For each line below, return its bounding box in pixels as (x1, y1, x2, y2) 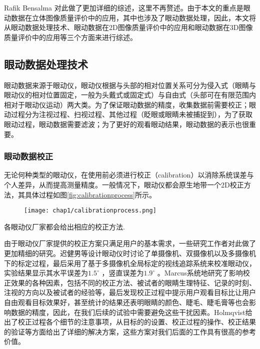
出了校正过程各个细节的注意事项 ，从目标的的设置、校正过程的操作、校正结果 (4, 316, 256, 327)
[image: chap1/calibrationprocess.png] (24, 207, 156, 214)
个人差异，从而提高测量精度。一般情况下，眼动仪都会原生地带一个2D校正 (4, 179, 244, 189)
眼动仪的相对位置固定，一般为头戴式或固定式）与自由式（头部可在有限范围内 (4, 89, 256, 100)
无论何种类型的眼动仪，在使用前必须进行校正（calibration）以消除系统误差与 (4, 169, 254, 180)
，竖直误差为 (101, 267, 144, 278)
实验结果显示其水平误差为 (4, 267, 88, 278)
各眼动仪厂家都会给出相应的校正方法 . (4, 221, 125, 231)
